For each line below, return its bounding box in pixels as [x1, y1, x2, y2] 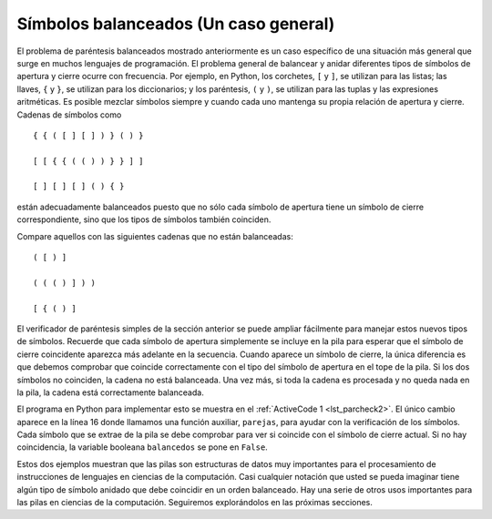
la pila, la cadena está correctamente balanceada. [16, 387, 204, 398]
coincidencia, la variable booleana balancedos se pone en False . [16, 442, 268, 453]
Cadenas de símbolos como [16, 109, 122, 120]
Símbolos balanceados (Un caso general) [16, 14, 335, 34]
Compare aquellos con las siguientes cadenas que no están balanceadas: [16, 230, 293, 241]
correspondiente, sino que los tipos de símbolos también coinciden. [16, 214, 272, 225]
